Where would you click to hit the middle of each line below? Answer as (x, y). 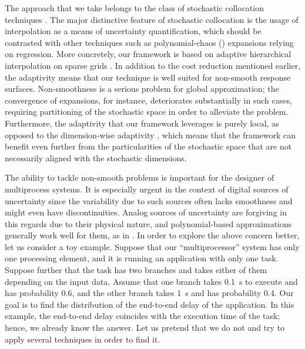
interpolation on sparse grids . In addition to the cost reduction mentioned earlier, (153, 65)
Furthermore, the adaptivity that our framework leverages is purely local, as (142, 123)
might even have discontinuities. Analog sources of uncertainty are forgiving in (146, 212)
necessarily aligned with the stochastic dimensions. (96, 157)
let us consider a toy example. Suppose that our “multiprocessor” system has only (152, 246)
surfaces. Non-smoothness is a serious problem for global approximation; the (142, 89)
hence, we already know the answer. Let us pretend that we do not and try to (145, 328)
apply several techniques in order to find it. (83, 339)
